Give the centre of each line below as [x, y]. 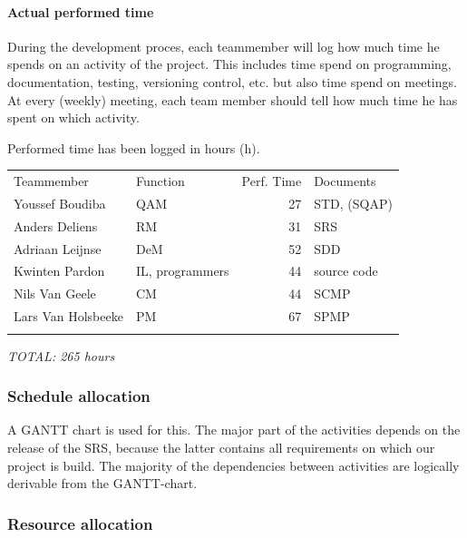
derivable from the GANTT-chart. [102, 483]
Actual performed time [81, 11]
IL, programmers [182, 271]
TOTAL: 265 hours [61, 355]
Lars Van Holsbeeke [68, 316]
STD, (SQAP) [353, 203]
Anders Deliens [56, 225]
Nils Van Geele [55, 293]
